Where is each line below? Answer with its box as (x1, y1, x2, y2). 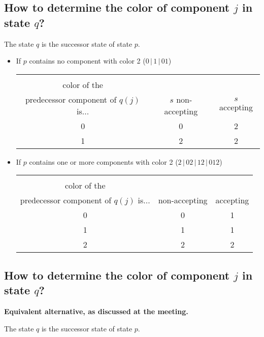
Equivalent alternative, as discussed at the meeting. (4, 305, 188, 316)
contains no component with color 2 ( (29, 55, 146, 66)
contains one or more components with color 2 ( (29, 156, 178, 167)
